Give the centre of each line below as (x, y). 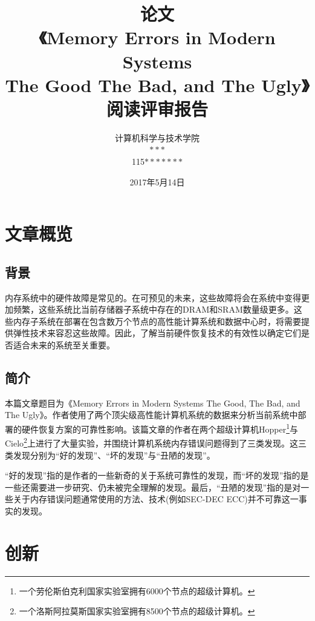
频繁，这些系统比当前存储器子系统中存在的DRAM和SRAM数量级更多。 (153, 309)
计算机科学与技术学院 (157, 137)
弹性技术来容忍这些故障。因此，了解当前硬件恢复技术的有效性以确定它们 (157, 333)
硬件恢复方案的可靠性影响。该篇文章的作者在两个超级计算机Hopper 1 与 (160, 428)
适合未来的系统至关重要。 (64, 345)
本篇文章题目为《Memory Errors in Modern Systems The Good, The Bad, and (153, 403)
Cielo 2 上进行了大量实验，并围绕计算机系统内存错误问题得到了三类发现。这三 (156, 442)
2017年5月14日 (157, 181)
